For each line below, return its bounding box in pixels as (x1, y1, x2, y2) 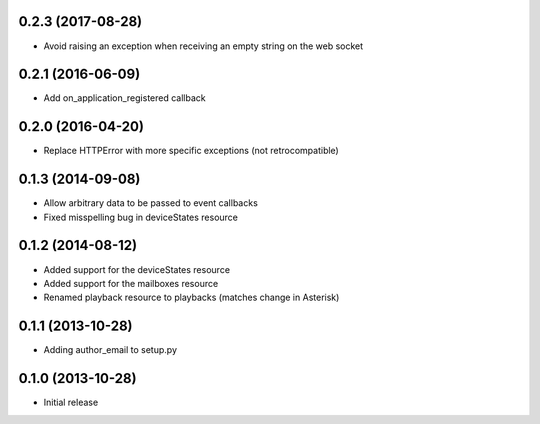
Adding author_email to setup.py (43, 344, 178, 356)
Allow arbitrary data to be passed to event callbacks (43, 197, 259, 209)
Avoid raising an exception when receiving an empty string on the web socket (43, 40, 364, 52)
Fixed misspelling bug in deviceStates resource (43, 211, 239, 223)
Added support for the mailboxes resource (43, 277, 219, 289)
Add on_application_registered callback (43, 92, 206, 104)
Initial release (43, 396, 99, 409)
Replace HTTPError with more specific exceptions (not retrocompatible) (43, 145, 339, 157)
